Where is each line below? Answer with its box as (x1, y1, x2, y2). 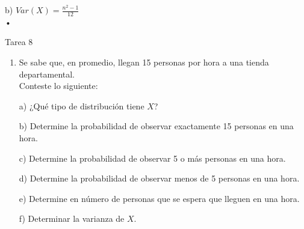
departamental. (19, 67, 75, 80)
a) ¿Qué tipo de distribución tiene (19, 99, 144, 112)
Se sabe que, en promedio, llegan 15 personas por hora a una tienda (19, 56, 269, 69)
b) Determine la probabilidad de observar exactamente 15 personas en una (19, 120, 294, 132)
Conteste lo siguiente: (19, 79, 98, 92)
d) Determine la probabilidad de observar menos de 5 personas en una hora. (19, 172, 300, 185)
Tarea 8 (5, 35, 33, 48)
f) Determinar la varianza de (19, 212, 125, 225)
